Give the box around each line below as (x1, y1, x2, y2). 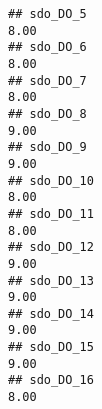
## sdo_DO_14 (8, 306, 94, 321)
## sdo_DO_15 (8, 340, 94, 355)
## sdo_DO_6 (8, 40, 87, 55)
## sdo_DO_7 (8, 73, 87, 88)
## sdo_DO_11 (8, 206, 94, 221)
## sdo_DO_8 (8, 106, 87, 121)
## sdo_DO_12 (8, 240, 94, 255)
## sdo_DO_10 (8, 173, 94, 188)
